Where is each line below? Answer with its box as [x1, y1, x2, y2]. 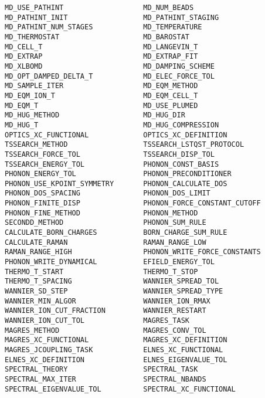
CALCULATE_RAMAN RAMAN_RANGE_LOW [5, 238, 206, 247]
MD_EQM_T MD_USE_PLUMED [5, 101, 198, 110]
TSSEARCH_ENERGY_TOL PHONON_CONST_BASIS [5, 160, 219, 168]
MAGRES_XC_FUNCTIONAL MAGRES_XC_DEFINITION [5, 336, 227, 345]
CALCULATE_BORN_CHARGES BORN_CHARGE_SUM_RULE [5, 228, 227, 237]
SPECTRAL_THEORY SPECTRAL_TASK [5, 365, 198, 374]
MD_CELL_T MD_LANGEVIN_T [5, 42, 198, 51]
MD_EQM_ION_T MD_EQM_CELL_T [5, 91, 198, 100]
